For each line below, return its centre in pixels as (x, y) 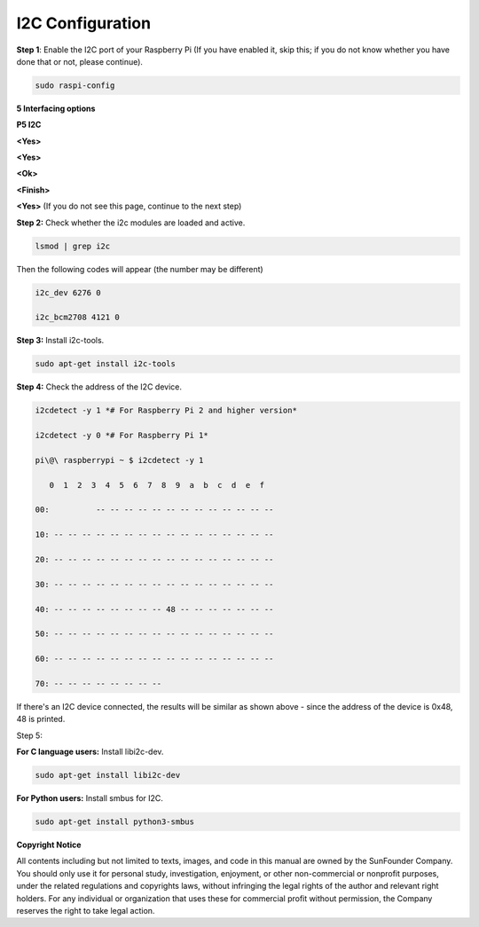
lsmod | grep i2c (73, 246)
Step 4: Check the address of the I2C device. (99, 387)
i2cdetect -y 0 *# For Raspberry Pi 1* (122, 436)
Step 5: (30, 735)
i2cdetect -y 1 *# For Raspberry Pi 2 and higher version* (166, 411)
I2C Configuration (83, 23)
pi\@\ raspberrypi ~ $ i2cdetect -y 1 (119, 460)
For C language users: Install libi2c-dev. (90, 752)
